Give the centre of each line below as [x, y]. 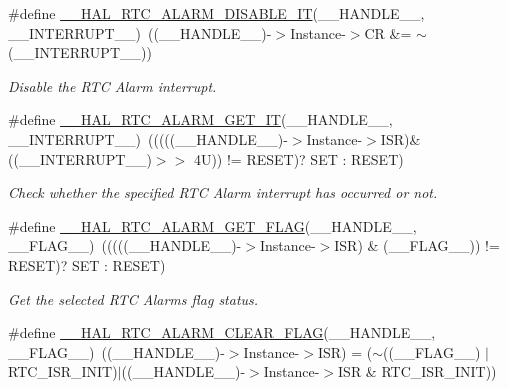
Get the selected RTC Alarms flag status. [133, 298]
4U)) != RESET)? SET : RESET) [298, 158]
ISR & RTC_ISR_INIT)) [417, 371]
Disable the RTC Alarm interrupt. [112, 85]
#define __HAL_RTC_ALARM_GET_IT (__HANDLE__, [200, 119]
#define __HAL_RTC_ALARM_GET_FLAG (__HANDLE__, [212, 225]
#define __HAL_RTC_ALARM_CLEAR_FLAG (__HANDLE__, [222, 332]
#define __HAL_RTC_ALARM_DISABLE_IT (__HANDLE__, [216, 13]
